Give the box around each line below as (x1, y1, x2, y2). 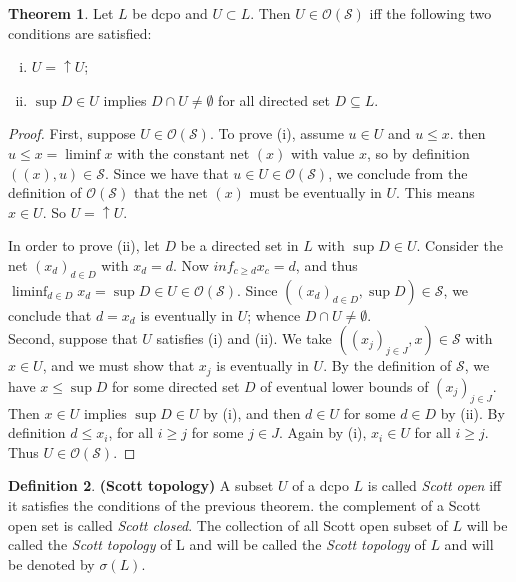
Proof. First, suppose (8, 123, 136, 144)
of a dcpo (292, 475, 349, 496)
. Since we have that (105, 162, 229, 183)
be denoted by (8, 553, 95, 574)
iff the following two (369, 3, 492, 23)
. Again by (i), (278, 422, 367, 443)
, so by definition (366, 142, 470, 163)
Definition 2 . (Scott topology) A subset (8, 475, 274, 496)
